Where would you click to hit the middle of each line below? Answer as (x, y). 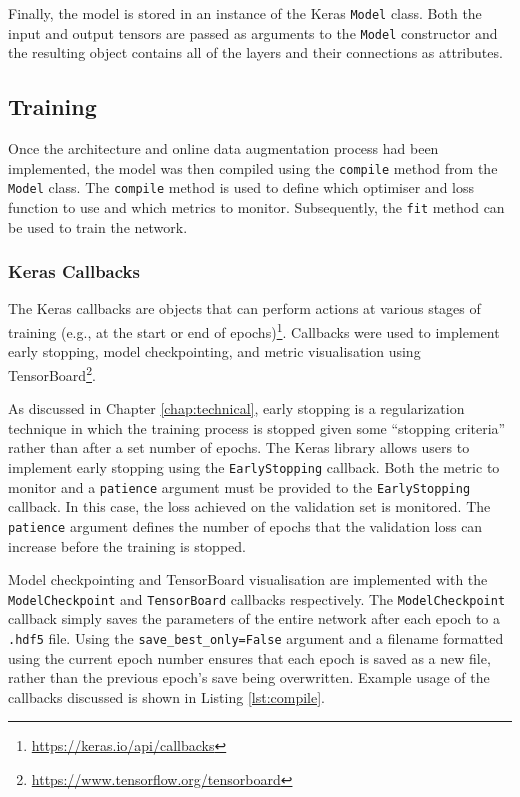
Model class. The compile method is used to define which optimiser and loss (241, 187)
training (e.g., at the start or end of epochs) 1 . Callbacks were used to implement (254, 330)
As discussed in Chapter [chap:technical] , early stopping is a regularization (236, 408)
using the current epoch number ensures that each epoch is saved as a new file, (249, 657)
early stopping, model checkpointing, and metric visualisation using (214, 351)
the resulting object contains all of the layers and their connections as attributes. (255, 52)
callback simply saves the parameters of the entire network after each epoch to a (254, 618)
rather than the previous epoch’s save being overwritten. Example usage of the (249, 677)
